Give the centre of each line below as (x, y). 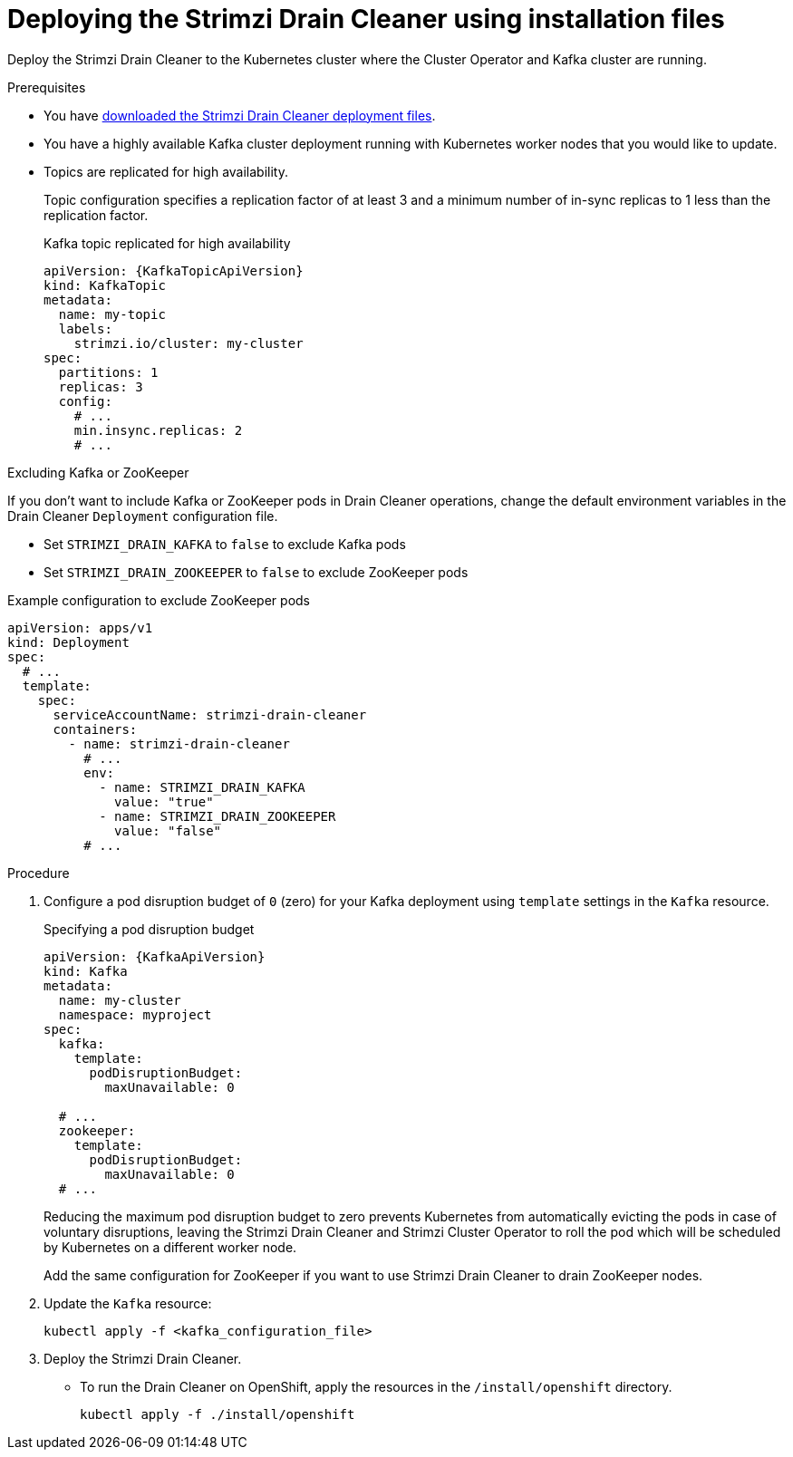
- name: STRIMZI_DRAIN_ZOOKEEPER (218, 816)
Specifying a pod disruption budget (149, 929)
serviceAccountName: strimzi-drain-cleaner (210, 714)
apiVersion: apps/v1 (80, 627)
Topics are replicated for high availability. (166, 171)
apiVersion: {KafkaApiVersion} (155, 956)
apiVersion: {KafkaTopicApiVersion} (174, 270)
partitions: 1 (108, 372)
